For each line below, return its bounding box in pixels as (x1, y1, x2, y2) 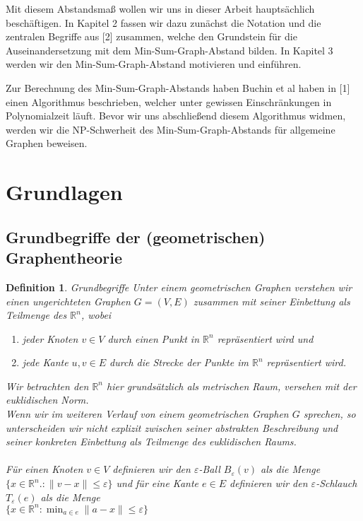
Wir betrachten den (6, 378, 89, 393)
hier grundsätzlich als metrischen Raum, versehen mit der (107, 378, 357, 393)
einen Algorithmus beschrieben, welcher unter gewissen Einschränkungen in (6, 94, 332, 109)
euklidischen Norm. (6, 392, 89, 407)
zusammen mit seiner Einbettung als (193, 293, 350, 308)
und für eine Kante (116, 476, 199, 491)
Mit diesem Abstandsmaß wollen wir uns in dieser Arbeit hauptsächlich (6, 1, 315, 16)
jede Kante (22, 355, 69, 370)
